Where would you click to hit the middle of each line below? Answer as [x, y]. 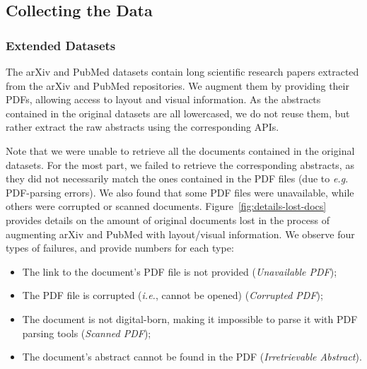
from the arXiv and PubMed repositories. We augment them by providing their [177, 85]
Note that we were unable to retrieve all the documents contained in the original [180, 150]
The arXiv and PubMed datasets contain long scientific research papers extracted [182, 71]
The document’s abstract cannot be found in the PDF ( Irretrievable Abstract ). [192, 357]
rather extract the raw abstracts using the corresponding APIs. [142, 127]
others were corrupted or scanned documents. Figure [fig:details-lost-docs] [166, 206]
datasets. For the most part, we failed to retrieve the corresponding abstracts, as [180, 164]
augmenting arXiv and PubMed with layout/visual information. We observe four [180, 234]
